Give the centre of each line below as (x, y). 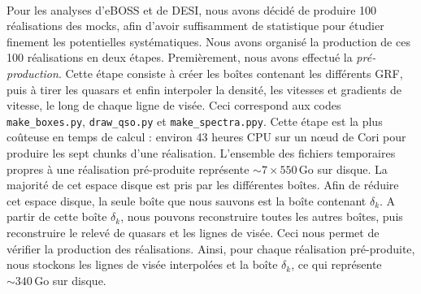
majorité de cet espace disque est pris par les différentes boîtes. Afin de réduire (203, 185)
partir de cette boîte (57, 216)
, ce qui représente (336, 264)
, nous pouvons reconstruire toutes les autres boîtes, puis (262, 216)
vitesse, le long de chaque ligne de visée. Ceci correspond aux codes (174, 105)
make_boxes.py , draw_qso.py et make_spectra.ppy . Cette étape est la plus (195, 121)
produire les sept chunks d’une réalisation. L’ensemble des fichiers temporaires (201, 153)
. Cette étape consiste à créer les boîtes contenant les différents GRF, (230, 73)
